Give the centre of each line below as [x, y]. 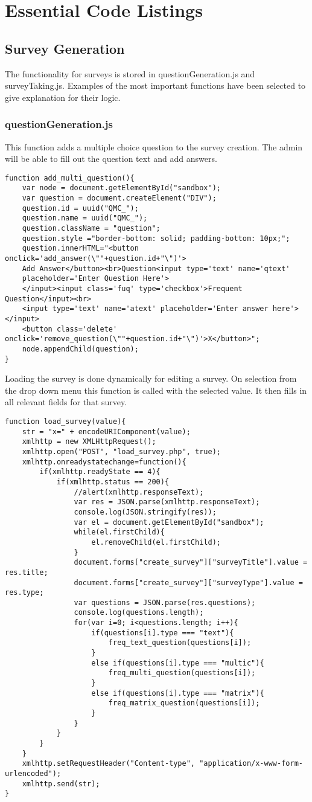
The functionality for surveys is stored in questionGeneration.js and [130, 73]
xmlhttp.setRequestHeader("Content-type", [108, 764]
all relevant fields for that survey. [66, 402]
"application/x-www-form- [251, 764]
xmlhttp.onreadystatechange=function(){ [104, 462]
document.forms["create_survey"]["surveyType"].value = [188, 582]
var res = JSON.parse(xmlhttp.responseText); [167, 502]
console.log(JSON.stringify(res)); [145, 512]
